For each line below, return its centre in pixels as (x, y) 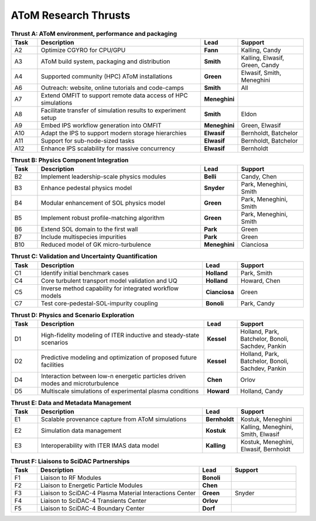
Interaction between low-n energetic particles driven (114, 376)
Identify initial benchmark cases (85, 273)
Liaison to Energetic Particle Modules (92, 485)
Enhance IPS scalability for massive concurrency (108, 148)
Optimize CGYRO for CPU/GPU (83, 50)
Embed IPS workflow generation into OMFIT (102, 125)
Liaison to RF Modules (71, 478)
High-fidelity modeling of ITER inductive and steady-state (120, 335)
